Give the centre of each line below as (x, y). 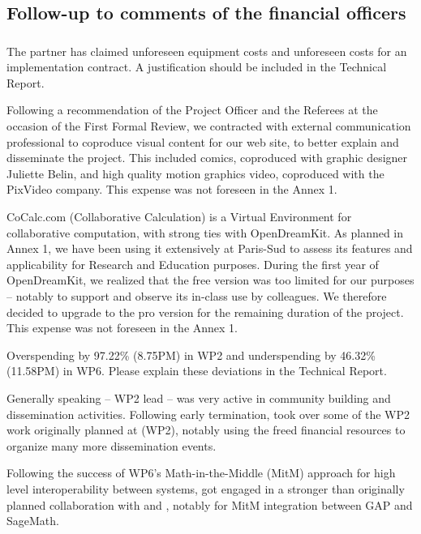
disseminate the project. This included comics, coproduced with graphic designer (207, 158)
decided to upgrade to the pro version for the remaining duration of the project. (205, 312)
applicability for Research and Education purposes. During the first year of (193, 264)
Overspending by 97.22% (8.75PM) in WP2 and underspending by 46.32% (191, 355)
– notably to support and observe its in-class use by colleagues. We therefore (197, 296)
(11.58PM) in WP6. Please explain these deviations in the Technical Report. (197, 371)
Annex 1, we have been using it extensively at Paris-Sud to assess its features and (210, 248)
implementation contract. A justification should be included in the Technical (197, 67)
